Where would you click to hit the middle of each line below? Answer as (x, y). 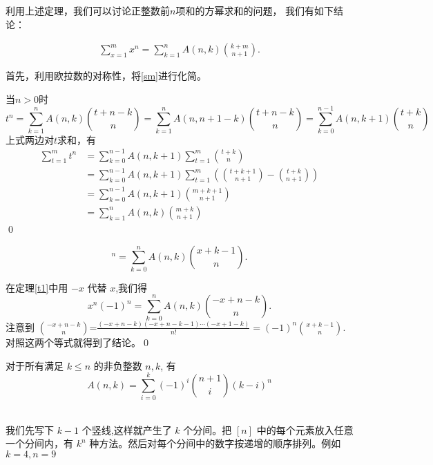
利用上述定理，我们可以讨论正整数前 (88, 10)
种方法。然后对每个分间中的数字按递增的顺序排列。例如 (215, 443)
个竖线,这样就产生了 (127, 429)
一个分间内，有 (39, 443)
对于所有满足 (35, 365)
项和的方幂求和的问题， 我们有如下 (255, 10)
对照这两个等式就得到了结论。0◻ (78, 342)
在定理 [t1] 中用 (37, 287)
